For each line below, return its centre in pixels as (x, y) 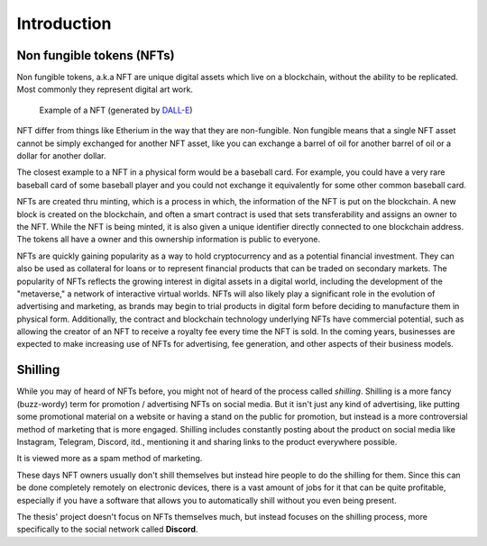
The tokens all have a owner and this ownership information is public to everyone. (168, 240)
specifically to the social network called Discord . (107, 529)
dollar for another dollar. (61, 156)
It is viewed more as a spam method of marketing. (110, 459)
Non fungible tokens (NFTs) (96, 55)
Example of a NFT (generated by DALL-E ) (116, 110)
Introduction (64, 23)
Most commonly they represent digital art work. (105, 89)
